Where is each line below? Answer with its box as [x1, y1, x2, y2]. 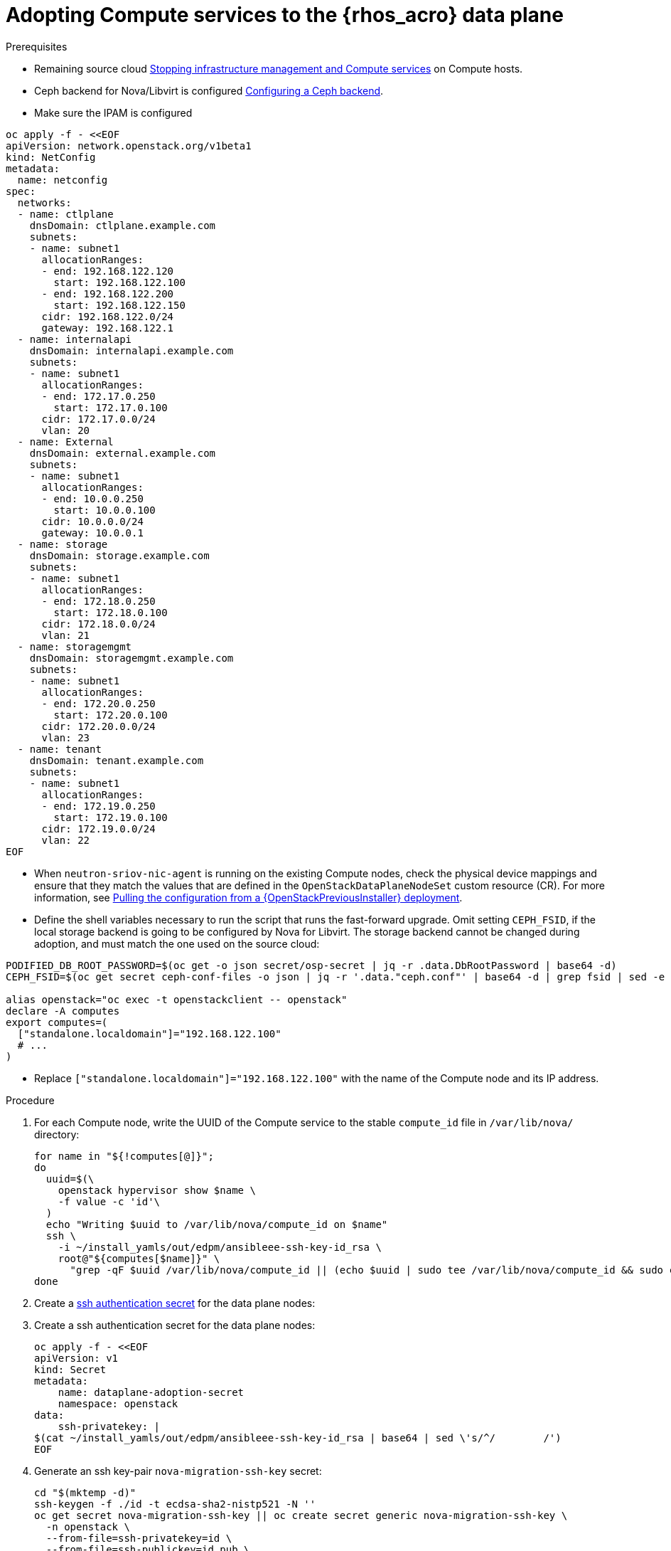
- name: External [17, 435, 114, 448]
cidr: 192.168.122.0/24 [41, 310, 174, 322]
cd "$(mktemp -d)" [34, 1486, 136, 1498]
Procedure [6, 1094, 55, 1106]
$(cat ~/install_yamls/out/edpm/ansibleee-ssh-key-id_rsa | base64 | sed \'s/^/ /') [34, 1431, 562, 1444]
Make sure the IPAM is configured [34, 106, 193, 119]
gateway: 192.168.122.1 [41, 322, 174, 334]
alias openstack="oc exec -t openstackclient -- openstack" [6, 993, 348, 1005]
